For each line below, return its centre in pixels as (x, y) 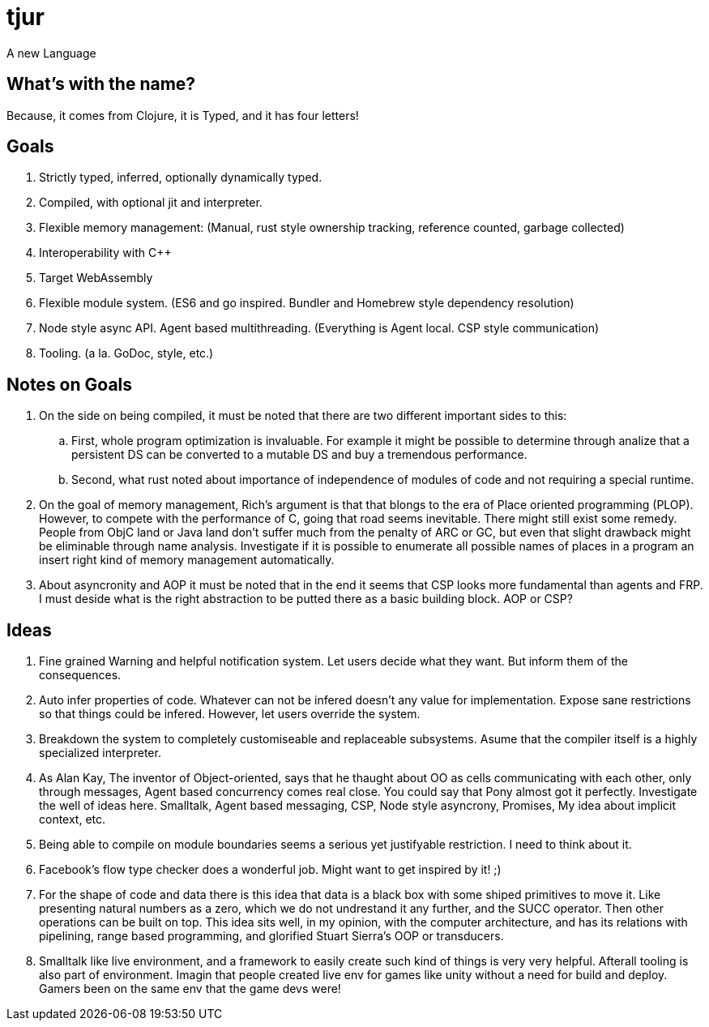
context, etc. (73, 819)
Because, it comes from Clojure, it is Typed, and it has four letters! (183, 115)
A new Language (51, 53)
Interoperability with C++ (105, 253)
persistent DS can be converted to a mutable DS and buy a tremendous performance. (299, 455)
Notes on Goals (70, 384)
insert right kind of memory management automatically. (187, 560)
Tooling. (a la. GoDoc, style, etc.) (126, 353)
